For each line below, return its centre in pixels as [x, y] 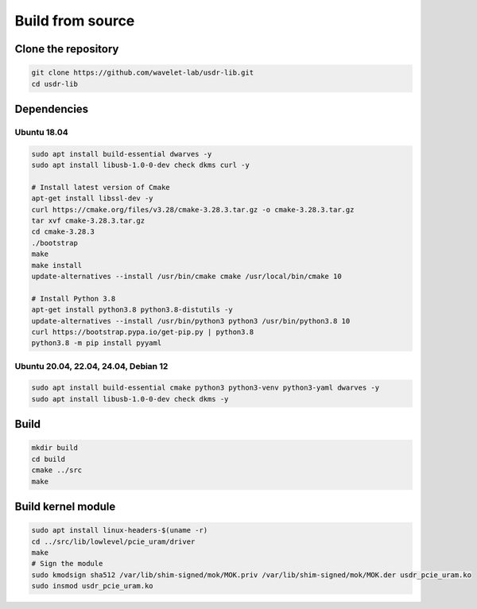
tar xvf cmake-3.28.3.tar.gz [88, 221]
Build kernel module [65, 507]
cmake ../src [57, 470]
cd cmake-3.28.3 [63, 232]
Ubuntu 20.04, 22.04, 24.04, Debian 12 [91, 366]
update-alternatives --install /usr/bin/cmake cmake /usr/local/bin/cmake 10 [186, 276]
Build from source [75, 21]
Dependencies [52, 109]
